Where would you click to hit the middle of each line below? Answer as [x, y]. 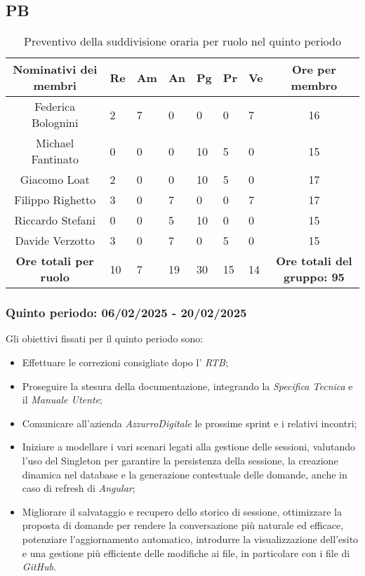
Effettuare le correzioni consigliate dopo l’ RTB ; [125, 362]
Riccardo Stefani [55, 220]
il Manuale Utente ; [62, 400]
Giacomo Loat [55, 180]
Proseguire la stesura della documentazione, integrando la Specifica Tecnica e [187, 386]
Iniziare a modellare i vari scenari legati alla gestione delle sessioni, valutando [188, 447]
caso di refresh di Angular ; [79, 488]
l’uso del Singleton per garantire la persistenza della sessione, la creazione [180, 460]
